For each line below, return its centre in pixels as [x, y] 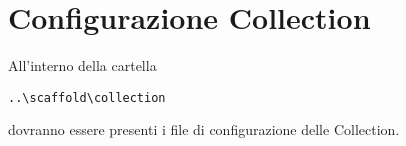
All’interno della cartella [82, 65]
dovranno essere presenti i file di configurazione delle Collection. [204, 129]
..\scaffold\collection [87, 97]
